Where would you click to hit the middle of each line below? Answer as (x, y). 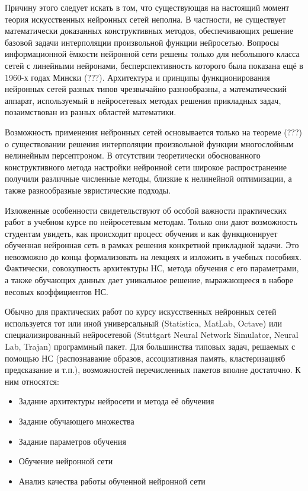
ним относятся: (32, 381)
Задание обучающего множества (76, 421)
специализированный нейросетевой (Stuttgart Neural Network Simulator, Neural (152, 335)
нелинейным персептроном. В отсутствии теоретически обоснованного (133, 155)
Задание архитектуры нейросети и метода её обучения (116, 401)
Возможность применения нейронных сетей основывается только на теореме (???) (154, 132)
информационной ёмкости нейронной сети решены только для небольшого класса (152, 54)
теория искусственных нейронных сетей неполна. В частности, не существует (145, 19)
